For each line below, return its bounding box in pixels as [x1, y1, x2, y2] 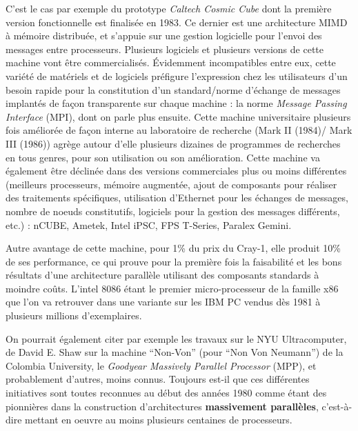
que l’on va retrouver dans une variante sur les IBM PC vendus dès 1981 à [6, 294, 321, 309]
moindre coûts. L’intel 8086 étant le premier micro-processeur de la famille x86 [6, 281, 339, 295]
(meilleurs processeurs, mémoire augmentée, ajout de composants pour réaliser [6, 177, 337, 191]
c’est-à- [321, 399, 352, 413]
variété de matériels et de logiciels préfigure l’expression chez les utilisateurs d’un [6, 68, 348, 83]
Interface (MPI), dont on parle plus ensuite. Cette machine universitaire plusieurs [6, 109, 351, 123]
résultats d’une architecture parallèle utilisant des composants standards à [6, 268, 319, 282]
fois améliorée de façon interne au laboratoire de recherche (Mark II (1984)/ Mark [6, 123, 352, 137]
